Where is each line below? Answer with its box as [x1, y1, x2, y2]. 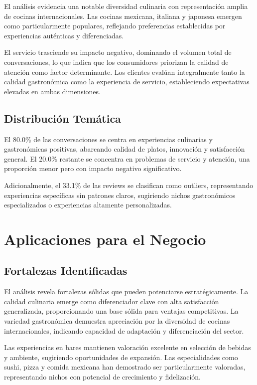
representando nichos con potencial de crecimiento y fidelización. [4, 372, 201, 382]
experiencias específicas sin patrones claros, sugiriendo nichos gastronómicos [4, 190, 236, 200]
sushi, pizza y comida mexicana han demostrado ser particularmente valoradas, [4, 362, 246, 372]
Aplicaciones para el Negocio [4, 228, 206, 249]
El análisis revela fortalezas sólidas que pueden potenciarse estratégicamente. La [4, 286, 249, 297]
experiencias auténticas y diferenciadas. [4, 30, 124, 40]
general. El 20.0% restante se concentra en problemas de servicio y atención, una [4, 153, 250, 164]
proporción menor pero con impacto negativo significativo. [4, 163, 182, 174]
